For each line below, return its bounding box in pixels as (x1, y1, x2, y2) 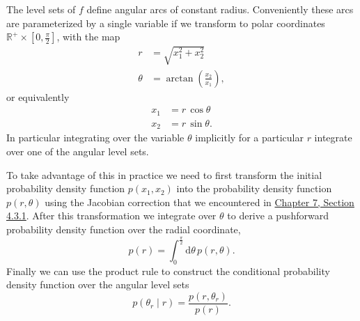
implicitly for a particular (195, 130, 304, 145)
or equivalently (6, 89, 70, 104)
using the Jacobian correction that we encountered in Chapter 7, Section (45, 194, 354, 209)
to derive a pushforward (227, 208, 329, 223)
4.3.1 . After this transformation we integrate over (6, 208, 217, 223)
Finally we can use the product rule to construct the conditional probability (6, 263, 330, 278)
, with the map (56, 29, 120, 44)
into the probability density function (176, 181, 332, 196)
